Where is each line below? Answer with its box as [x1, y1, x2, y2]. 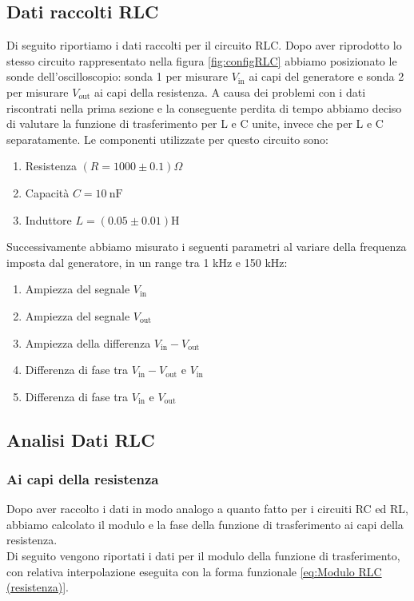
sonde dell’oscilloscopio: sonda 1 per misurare [6, 68, 229, 85]
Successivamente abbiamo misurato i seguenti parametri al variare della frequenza [6, 238, 407, 255]
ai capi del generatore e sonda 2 [249, 68, 404, 85]
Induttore [25, 211, 72, 228]
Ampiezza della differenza [25, 334, 151, 351]
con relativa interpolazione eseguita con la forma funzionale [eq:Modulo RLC [6, 563, 382, 579]
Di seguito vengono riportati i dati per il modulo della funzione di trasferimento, [6, 547, 400, 564]
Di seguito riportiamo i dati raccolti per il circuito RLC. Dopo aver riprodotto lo [6, 37, 402, 54]
